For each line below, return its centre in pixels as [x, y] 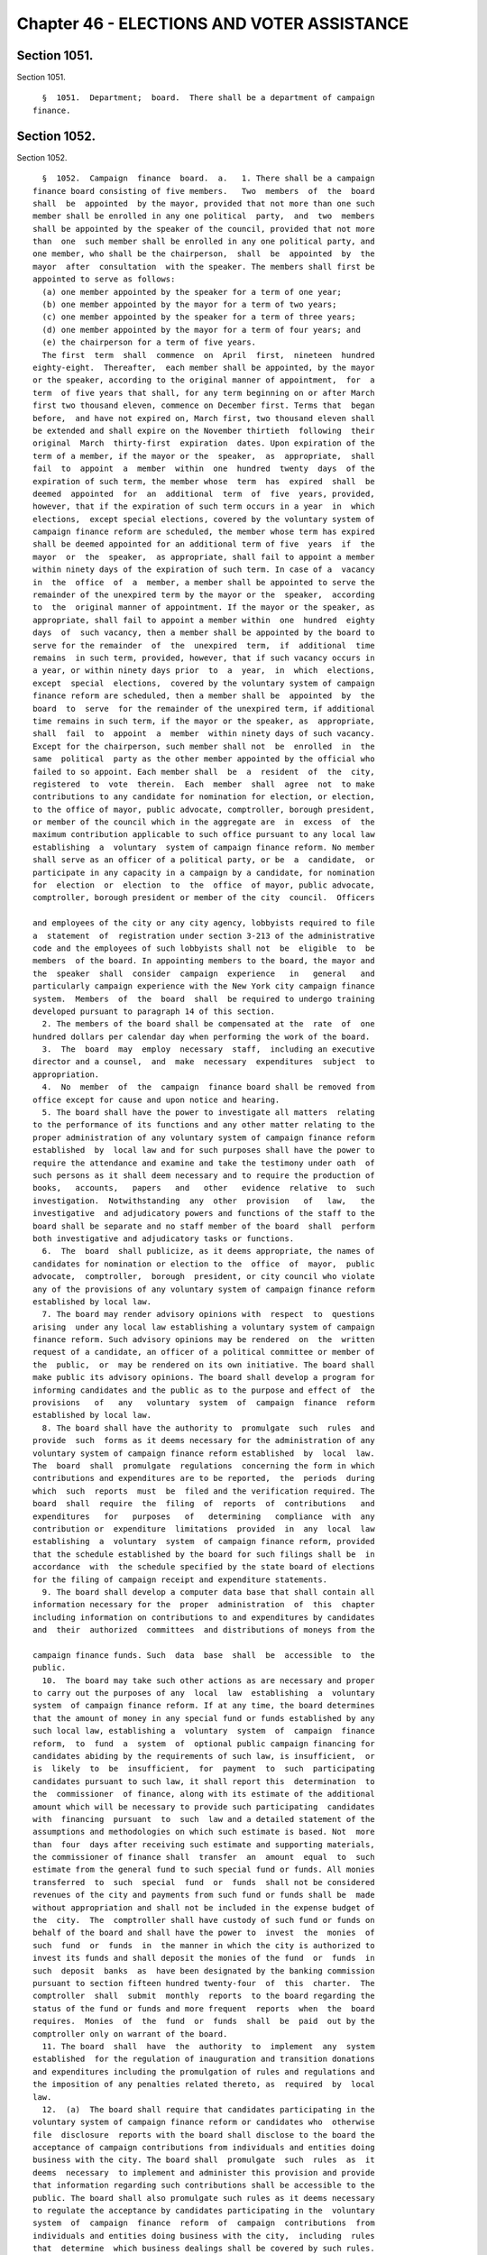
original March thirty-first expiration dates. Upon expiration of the [204, 443]
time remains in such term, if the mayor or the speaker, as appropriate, [204, 721]
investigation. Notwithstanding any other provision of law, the [204, 1201]
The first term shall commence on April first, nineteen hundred [208, 355]
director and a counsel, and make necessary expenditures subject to [204, 1062]
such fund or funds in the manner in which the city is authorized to [204, 1945]
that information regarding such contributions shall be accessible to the [204, 2186]
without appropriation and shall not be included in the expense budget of [204, 1907]
